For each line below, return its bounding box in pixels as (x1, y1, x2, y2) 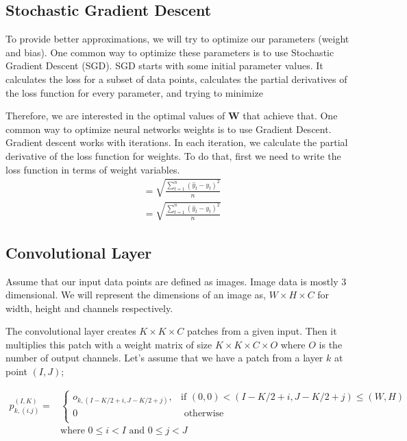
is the (319, 337, 343, 351)
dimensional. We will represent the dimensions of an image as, (5, 287, 267, 302)
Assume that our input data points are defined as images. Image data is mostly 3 (5, 274, 347, 288)
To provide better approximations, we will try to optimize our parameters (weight (5, 32, 349, 46)
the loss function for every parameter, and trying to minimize (5, 85, 264, 99)
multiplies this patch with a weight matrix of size (5, 337, 212, 351)
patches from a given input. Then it (186, 324, 337, 338)
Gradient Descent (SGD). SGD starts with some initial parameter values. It (5, 58, 323, 73)
